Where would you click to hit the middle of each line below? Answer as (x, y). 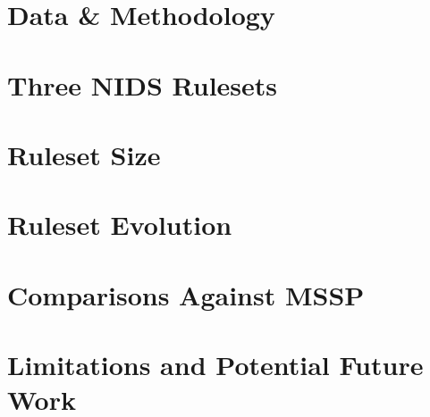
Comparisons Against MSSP (186, 294)
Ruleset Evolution (120, 225)
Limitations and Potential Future (215, 365)
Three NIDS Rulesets (143, 84)
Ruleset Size (84, 154)
